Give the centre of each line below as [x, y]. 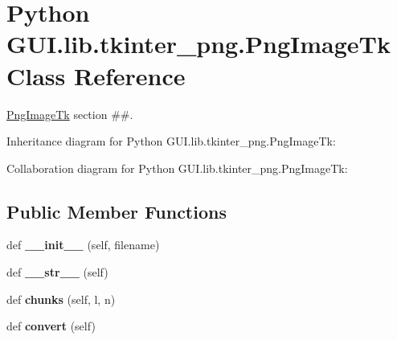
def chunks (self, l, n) [61, 299]
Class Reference [96, 75]
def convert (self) [51, 326]
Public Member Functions [117, 211]
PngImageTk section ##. [70, 114]
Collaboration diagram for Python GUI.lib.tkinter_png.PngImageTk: [177, 168]
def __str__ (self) [57, 272]
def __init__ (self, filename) [83, 245]
